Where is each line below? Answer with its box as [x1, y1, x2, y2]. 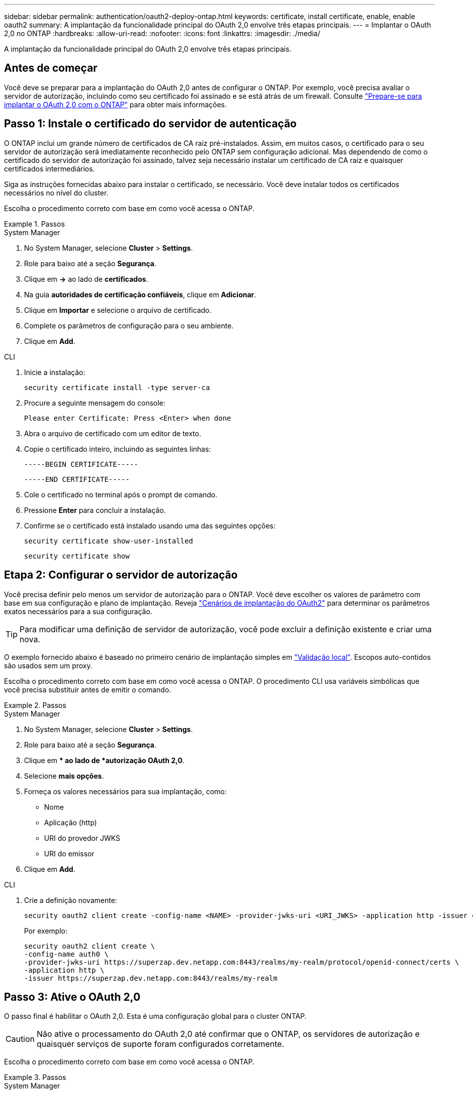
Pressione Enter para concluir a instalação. [24, 505, 166, 514]
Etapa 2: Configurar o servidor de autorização [4, 569, 238, 582]
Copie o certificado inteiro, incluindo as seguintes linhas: [24, 444, 211, 453]
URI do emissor [44, 849, 95, 858]
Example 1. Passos [4, 219, 65, 228]
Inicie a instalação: [24, 368, 85, 377]
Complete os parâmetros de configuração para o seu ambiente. [24, 321, 233, 330]
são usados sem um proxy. [4, 661, 93, 670]
